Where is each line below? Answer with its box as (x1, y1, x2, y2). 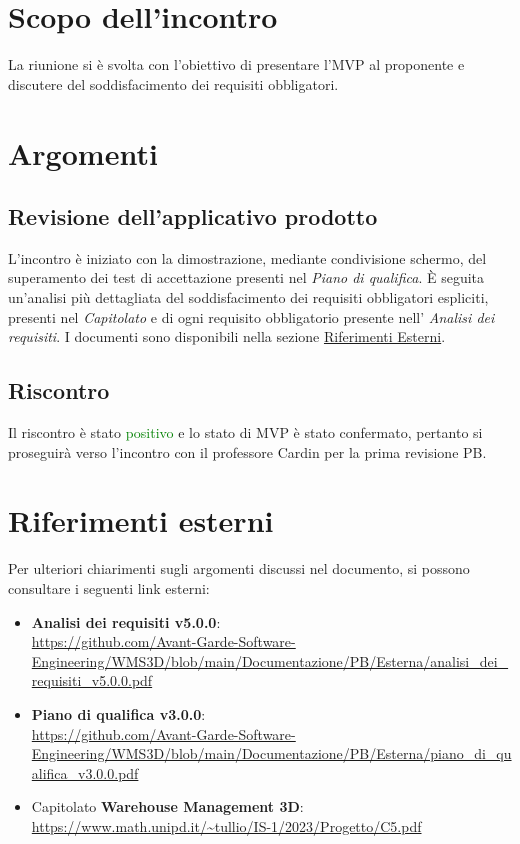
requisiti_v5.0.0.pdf (31, 670, 153, 691)
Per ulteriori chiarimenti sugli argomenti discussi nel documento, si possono (8, 558, 470, 579)
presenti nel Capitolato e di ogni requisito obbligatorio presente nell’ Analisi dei (8, 306, 495, 327)
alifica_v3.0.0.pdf (31, 762, 139, 783)
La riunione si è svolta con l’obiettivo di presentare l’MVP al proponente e (8, 54, 465, 75)
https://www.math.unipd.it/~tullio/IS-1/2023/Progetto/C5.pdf (31, 815, 422, 836)
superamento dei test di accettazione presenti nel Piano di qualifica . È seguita (8, 267, 485, 288)
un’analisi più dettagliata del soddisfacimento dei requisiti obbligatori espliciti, (8, 287, 489, 308)
